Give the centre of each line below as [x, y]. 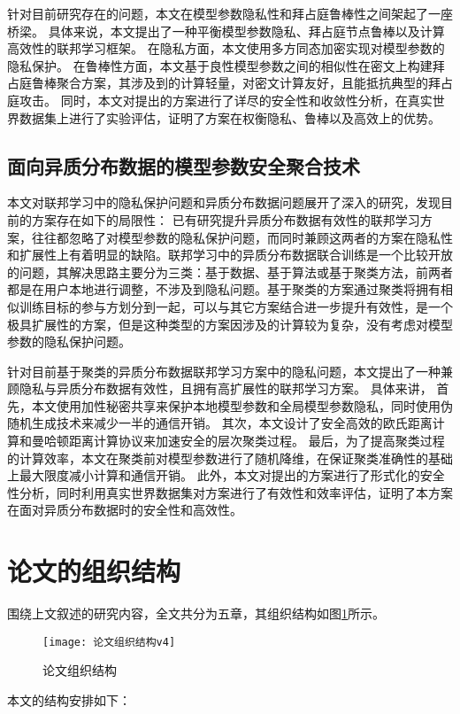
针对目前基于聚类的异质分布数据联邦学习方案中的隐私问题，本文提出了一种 [224, 371]
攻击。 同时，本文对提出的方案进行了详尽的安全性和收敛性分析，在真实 [226, 100]
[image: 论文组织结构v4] [109, 642]
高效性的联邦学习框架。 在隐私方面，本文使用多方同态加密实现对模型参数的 [226, 48]
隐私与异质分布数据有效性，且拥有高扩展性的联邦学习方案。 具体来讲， [226, 388]
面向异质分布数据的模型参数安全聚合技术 [184, 165]
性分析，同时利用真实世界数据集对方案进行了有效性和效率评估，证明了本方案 [230, 492]
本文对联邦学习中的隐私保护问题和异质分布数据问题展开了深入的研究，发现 [224, 202]
